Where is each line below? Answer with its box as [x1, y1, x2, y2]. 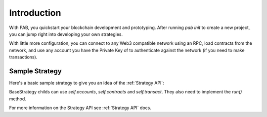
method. [9, 96, 27, 102]
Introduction [9, 7, 61, 18]
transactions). [9, 54, 38, 60]
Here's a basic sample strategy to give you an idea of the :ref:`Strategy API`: [9, 80, 164, 86]
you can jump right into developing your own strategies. [9, 31, 123, 37]
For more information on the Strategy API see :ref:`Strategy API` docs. [9, 105, 152, 111]
